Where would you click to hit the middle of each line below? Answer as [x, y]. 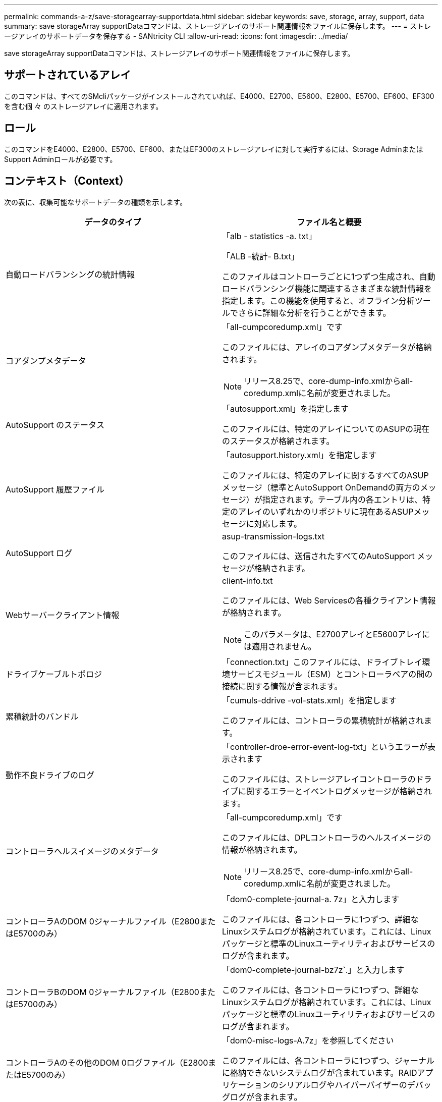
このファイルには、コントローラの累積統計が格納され [323, 720]
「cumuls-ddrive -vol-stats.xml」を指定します [310, 700]
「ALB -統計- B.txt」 [261, 256]
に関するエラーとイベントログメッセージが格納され [335, 791]
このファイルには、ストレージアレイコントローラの [319, 779]
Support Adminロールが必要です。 [61, 159]
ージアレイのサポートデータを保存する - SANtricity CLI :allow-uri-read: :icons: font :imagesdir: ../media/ [176, 36]
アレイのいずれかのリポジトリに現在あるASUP [326, 511]
